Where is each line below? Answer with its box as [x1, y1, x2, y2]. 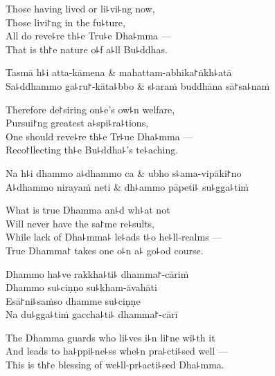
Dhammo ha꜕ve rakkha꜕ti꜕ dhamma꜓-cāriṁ [6, 266, 189, 281]
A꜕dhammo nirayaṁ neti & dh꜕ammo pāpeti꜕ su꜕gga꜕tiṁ [6, 179, 249, 194]
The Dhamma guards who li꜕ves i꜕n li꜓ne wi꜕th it [6, 330, 215, 344]
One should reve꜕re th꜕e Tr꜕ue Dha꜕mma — [6, 129, 193, 143]
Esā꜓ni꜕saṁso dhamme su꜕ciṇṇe [6, 293, 141, 308]
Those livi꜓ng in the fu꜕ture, [6, 15, 125, 29]
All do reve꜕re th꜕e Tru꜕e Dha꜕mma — [6, 28, 171, 43]
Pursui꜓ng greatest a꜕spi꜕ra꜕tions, [6, 115, 149, 130]
